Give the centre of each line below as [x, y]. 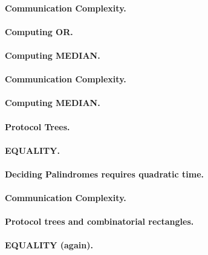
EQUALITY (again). [49, 245]
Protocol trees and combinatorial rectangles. [99, 221]
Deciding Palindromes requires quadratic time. [105, 174]
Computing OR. [39, 31]
